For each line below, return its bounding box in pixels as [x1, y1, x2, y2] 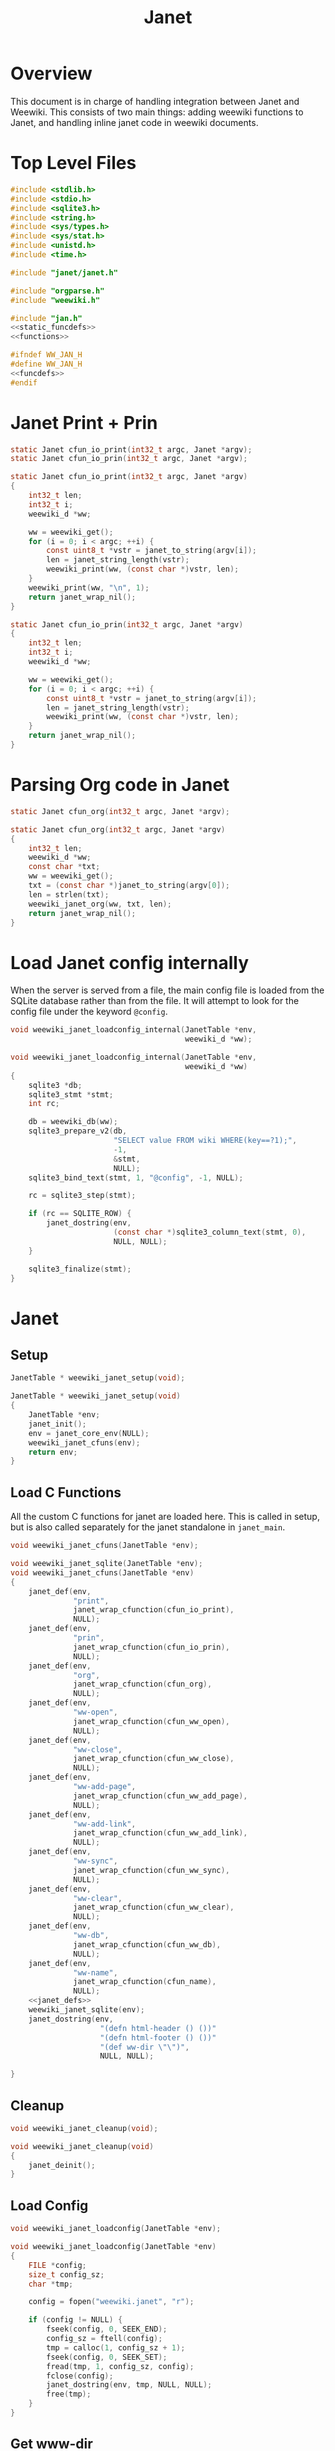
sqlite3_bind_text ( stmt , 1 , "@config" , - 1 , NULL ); [28, 1172, 244, 1183]
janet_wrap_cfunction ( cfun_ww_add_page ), [73, 1791, 248, 1801]
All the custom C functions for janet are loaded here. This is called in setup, [10, 1511, 320, 1523]
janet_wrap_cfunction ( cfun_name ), [73, 1977, 217, 1987]
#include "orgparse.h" [10, 286, 105, 296]
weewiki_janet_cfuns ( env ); [28, 1437, 141, 1448]
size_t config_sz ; [28, 2269, 105, 2280]
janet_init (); [28, 1419, 87, 1429]
